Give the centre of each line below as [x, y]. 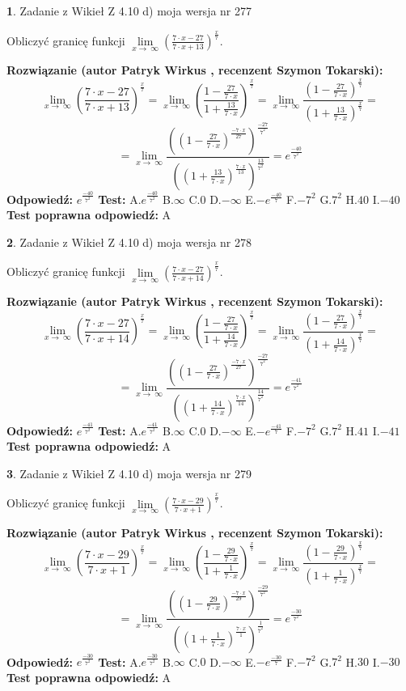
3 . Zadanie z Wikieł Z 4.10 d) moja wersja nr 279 [129, 473]
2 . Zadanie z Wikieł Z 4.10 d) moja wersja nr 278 [129, 242]
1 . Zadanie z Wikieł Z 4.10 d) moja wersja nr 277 [129, 11]
